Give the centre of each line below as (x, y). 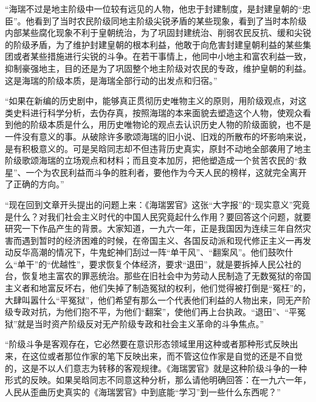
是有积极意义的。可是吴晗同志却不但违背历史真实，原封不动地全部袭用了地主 (158, 148)
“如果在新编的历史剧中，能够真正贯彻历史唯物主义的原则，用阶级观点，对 (152, 101)
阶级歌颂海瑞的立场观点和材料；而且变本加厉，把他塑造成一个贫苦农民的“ (152, 160)
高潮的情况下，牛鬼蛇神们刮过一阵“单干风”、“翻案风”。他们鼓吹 (157, 252)
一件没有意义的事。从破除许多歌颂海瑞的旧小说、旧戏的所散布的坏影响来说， (158, 136)
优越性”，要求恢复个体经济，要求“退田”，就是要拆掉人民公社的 (176, 264)
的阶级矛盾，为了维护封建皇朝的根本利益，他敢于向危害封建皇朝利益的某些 (154, 44)
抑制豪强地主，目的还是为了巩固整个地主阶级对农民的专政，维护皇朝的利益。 (158, 68)
